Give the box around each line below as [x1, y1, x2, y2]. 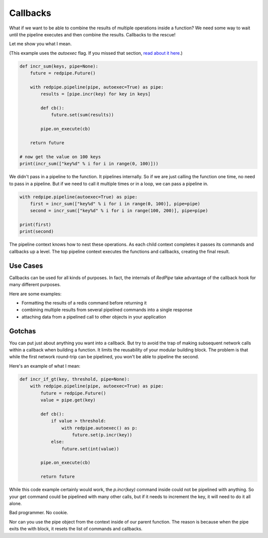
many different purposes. [9, 282, 61, 288]
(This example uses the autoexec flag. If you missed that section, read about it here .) [9, 50, 183, 56]
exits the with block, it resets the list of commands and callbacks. [9, 526, 142, 532]
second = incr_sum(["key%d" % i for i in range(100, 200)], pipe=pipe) [30, 208, 208, 214]
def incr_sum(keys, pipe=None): [19, 63, 99, 69]
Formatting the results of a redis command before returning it [21, 300, 147, 306]
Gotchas [9, 326, 36, 335]
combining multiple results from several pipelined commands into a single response [21, 307, 193, 313]
